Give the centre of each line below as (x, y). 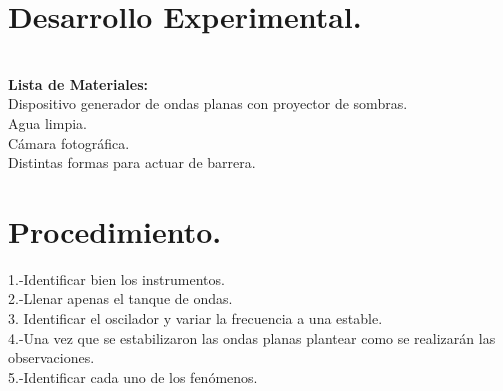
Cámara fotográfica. (69, 142)
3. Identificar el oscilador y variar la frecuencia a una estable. (195, 318)
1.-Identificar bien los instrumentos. (116, 278)
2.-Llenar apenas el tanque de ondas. (120, 298)
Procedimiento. (115, 230)
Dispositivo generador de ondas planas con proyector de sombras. (208, 103)
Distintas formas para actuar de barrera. (132, 162)
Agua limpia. (47, 122)
